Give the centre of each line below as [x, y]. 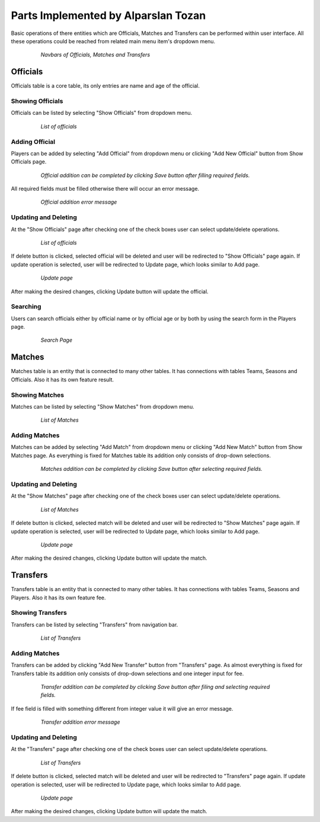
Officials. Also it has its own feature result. [63, 380]
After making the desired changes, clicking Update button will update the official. [110, 291]
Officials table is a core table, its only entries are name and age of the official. [105, 86]
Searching [26, 307]
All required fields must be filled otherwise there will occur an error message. [105, 189]
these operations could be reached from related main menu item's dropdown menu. [113, 41]
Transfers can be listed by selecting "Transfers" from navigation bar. [95, 624]
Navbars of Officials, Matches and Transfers [95, 55]
